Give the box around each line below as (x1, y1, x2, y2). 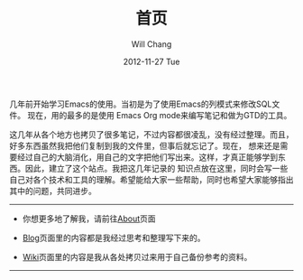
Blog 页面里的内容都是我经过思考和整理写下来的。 (22, 232, 206, 243)
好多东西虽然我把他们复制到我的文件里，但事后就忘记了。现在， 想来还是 (9, 140, 280, 151)
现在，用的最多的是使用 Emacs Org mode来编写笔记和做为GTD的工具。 (26, 109, 292, 120)
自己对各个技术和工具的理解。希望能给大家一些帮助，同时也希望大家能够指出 (9, 173, 294, 185)
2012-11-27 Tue (123, 56, 180, 67)
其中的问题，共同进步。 (9, 185, 96, 196)
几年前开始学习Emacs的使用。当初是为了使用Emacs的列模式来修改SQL (9, 98, 272, 109)
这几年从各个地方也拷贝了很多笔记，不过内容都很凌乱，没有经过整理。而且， (9, 128, 294, 140)
